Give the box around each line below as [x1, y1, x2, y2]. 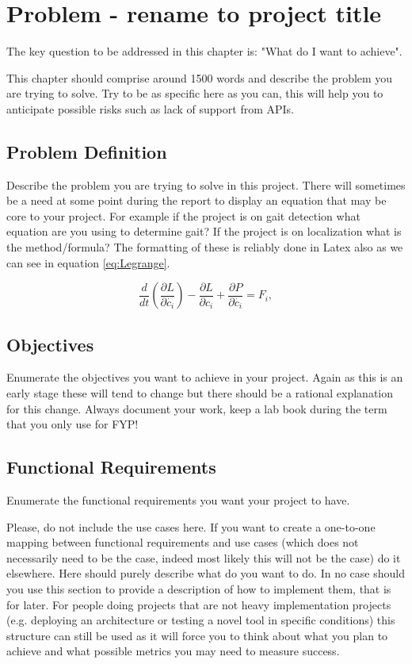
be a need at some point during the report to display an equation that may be [6, 192, 387, 209]
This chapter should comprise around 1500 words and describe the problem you [6, 69, 393, 86]
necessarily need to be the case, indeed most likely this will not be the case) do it [6, 549, 401, 566]
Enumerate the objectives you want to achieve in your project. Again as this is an [6, 369, 403, 386]
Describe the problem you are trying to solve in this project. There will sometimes [6, 176, 406, 193]
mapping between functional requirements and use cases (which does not [6, 534, 359, 551]
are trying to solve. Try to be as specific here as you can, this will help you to [6, 85, 383, 102]
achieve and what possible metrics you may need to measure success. [6, 643, 340, 659]
